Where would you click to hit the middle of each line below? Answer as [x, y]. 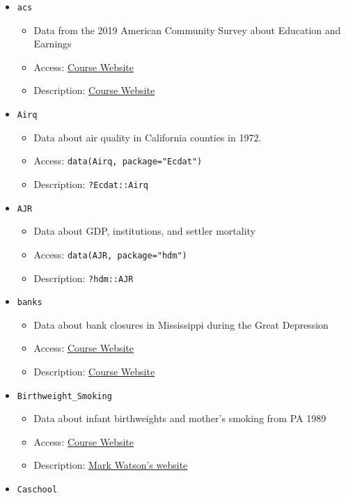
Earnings [53, 44]
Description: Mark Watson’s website [111, 465]
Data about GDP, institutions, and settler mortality [144, 231]
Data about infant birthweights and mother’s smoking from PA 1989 [180, 418]
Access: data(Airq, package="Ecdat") [118, 161]
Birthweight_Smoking [64, 396]
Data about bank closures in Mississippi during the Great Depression [181, 324]
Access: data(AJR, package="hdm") [110, 254]
